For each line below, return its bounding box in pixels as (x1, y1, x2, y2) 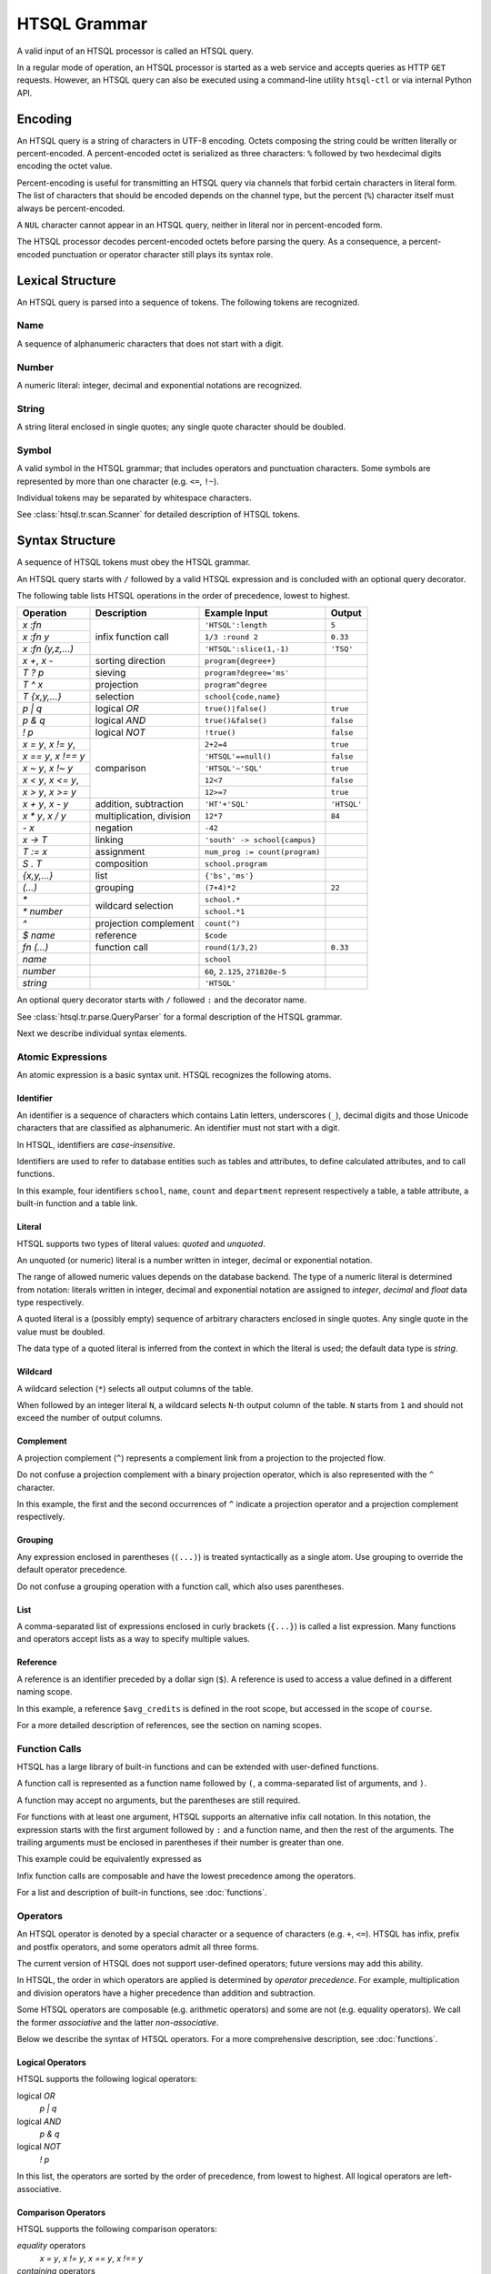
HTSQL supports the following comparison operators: (16, 2223, 217, 2234)
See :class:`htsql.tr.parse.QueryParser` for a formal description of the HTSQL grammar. (16, 1011, 343, 1022)
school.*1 (205, 906, 245, 916)
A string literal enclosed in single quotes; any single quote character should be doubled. (16, 421, 346, 432)
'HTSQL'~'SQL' (205, 763, 263, 773)
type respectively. (16, 1297, 85, 1308)
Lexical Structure (16, 273, 116, 288)
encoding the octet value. (16, 160, 113, 172)
